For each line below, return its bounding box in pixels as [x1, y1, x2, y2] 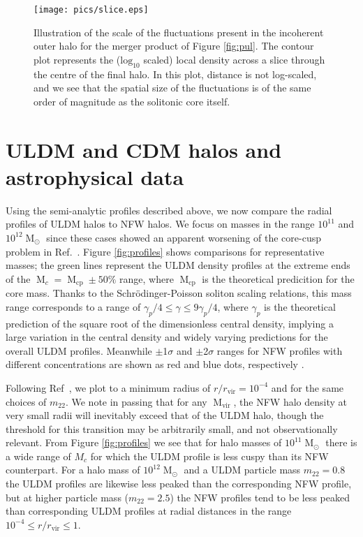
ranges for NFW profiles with [216, 343, 343, 358]
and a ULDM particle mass [184, 462, 301, 477]
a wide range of [6, 448, 71, 463]
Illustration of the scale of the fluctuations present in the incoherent [34, 24, 324, 39]
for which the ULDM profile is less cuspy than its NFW [90, 448, 329, 463]
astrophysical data [6, 162, 184, 191]
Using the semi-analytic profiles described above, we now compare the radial [6, 203, 332, 217]
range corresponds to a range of [6, 299, 141, 314]
